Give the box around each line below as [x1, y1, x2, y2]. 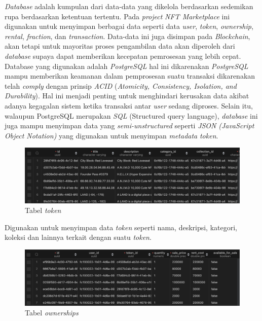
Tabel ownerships [25, 307, 79, 318]
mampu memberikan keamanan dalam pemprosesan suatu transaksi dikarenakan [5, 70, 255, 81]
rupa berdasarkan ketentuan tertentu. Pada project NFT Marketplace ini [5, 11, 230, 21]
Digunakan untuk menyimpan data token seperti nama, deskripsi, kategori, [5, 222, 237, 232]
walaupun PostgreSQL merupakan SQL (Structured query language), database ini [5, 110, 258, 121]
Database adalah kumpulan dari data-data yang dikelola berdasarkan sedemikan [5, 1, 253, 11]
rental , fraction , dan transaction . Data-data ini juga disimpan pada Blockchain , [5, 30, 250, 41]
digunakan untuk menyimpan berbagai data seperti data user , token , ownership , [5, 21, 253, 31]
